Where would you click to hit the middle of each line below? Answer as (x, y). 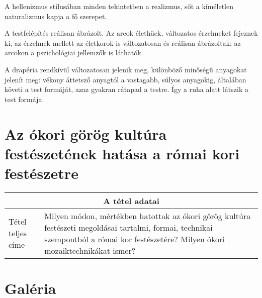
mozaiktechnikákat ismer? (90, 250)
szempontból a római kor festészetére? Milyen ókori (135, 239)
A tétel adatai (131, 201)
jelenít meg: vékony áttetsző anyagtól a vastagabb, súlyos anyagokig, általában (125, 79)
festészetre (41, 173)
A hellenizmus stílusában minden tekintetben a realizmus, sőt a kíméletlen (119, 6)
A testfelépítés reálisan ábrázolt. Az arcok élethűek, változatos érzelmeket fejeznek (131, 33)
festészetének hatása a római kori (122, 153)
